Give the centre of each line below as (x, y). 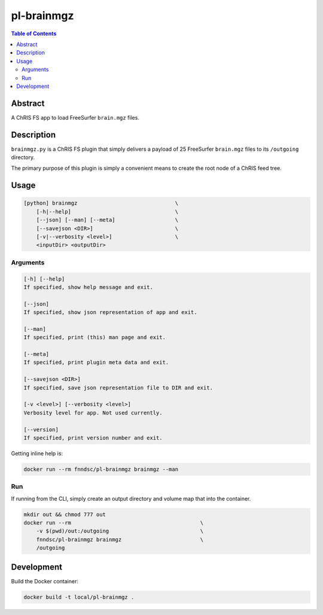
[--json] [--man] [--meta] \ (107, 220)
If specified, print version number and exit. (93, 438)
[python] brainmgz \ (101, 203)
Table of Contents (34, 34)
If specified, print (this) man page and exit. (95, 337)
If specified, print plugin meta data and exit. (96, 363)
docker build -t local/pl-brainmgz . (79, 597)
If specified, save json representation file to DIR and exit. (118, 388)
